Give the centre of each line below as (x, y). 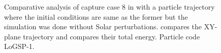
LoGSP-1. (19, 46)
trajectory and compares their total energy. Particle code (112, 36)
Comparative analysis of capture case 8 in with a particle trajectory (109, 7)
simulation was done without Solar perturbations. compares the (103, 26)
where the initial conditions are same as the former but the (96, 16)
